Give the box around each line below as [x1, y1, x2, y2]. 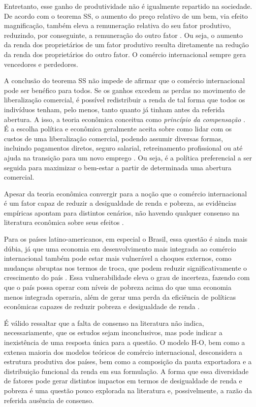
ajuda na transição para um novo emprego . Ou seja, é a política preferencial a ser [4, 152, 252, 162]
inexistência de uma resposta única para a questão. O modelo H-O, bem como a [4, 337, 245, 347]
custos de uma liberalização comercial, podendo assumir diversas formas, [4, 133, 223, 143]
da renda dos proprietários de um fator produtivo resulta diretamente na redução [4, 39, 249, 50]
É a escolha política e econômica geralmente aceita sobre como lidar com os [4, 124, 232, 134]
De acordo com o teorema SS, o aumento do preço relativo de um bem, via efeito [4, 10, 248, 21]
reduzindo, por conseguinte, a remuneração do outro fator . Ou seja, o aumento [4, 30, 243, 40]
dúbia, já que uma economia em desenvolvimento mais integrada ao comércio [4, 243, 236, 253]
